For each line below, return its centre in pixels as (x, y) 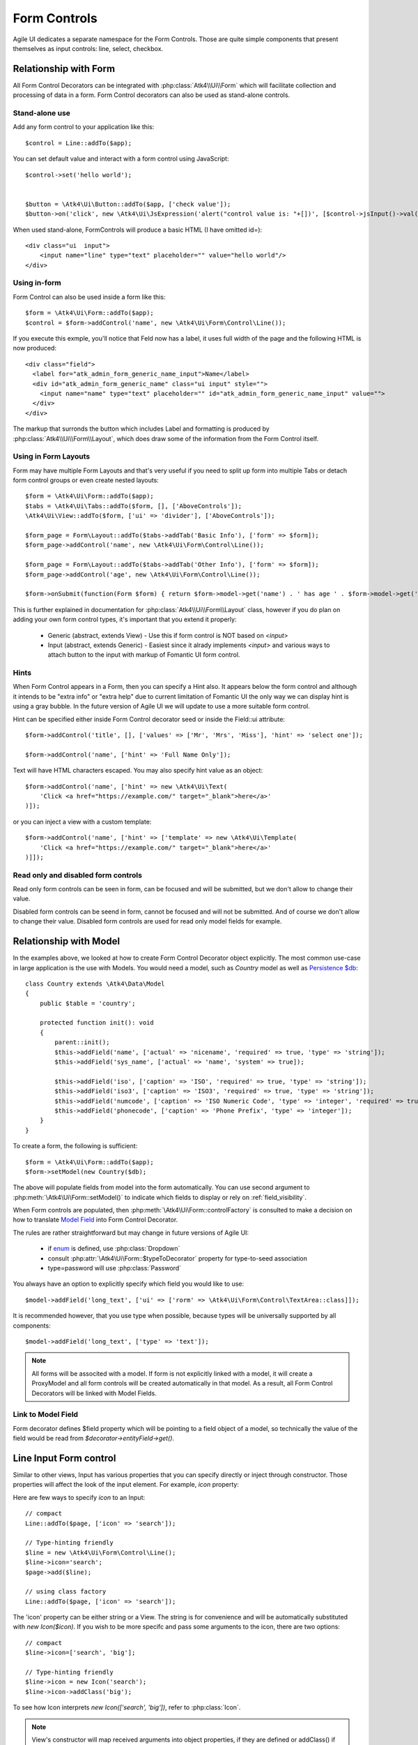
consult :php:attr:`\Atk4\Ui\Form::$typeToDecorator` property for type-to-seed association (178, 1258)
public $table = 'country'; (87, 1003)
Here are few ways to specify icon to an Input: (79, 1497)
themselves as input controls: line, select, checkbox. (88, 48)
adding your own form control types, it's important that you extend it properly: (125, 619)
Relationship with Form (64, 69)
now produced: (35, 348)
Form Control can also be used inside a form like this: (89, 297)
